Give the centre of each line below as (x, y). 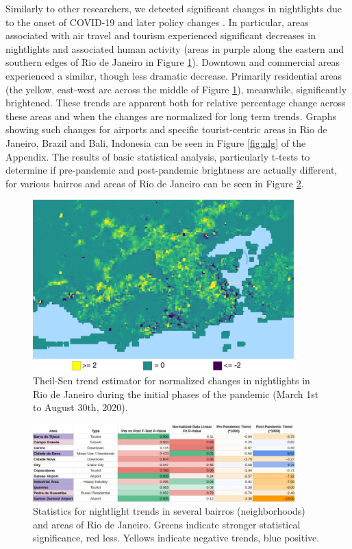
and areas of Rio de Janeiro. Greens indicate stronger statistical (167, 524)
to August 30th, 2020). (80, 407)
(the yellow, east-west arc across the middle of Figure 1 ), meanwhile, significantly (176, 89)
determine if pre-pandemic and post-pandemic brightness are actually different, (172, 170)
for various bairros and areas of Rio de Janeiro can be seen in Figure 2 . (155, 183)
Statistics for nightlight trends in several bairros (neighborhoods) (169, 511)
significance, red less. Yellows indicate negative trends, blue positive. (176, 538)
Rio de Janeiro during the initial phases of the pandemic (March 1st (176, 394)
